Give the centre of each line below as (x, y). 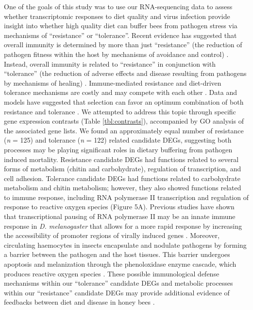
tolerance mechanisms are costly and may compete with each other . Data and (120, 92)
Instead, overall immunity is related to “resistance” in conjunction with (110, 64)
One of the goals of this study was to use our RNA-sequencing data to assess (118, 6)
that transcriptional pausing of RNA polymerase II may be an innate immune (120, 216)
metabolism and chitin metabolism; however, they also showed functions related (123, 188)
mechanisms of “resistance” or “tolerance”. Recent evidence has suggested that (120, 35)
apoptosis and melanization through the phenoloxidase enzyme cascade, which (120, 264)
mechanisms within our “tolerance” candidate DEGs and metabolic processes (118, 283)
